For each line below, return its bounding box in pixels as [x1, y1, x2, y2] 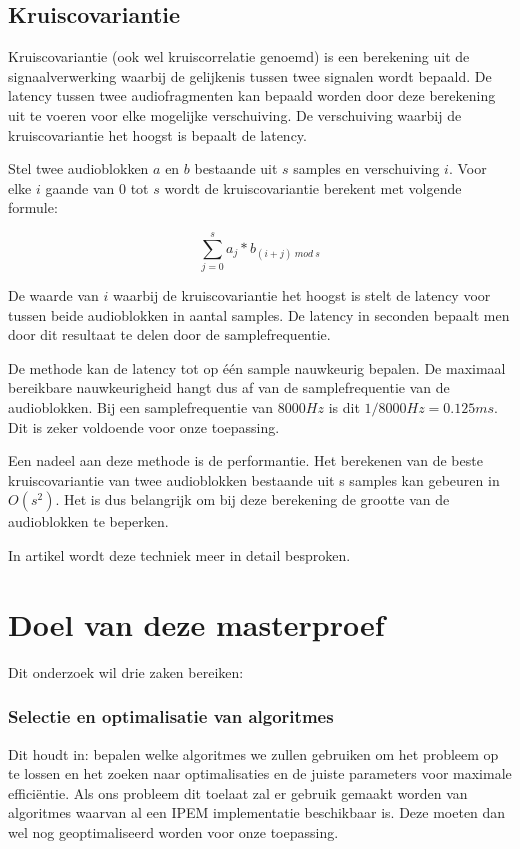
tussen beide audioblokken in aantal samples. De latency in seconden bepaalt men [8, 304, 510, 325]
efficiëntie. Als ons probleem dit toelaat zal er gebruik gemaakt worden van [8, 782, 468, 803]
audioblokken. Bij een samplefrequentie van [8, 397, 274, 418]
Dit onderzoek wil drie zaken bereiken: [8, 661, 244, 682]
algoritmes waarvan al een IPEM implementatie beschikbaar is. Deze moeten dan [8, 802, 506, 823]
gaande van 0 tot [45, 177, 149, 198]
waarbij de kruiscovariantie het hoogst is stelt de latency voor [113, 285, 491, 306]
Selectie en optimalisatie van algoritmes [8, 704, 334, 729]
